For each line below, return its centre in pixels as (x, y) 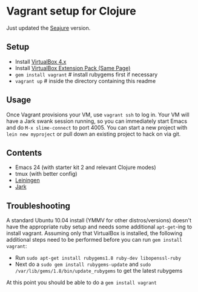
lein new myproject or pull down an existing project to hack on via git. (94, 134)
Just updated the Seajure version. (48, 28)
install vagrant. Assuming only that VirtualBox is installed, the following (94, 233)
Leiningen (28, 181)
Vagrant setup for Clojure (71, 11)
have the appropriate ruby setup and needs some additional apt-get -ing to (99, 227)
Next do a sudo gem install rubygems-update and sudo (83, 264)
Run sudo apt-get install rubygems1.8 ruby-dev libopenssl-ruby (98, 258)
